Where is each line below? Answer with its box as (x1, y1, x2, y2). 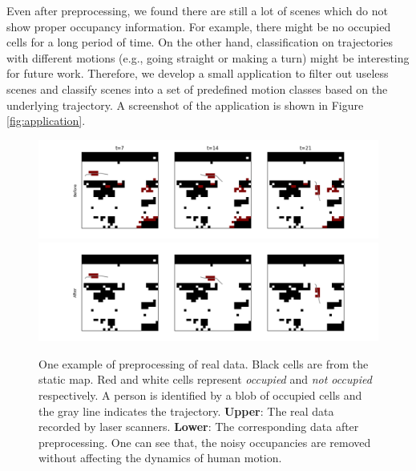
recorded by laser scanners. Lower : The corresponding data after (38, 418, 359, 435)
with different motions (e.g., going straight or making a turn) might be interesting (6, 49, 410, 66)
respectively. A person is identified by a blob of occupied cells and (38, 386, 362, 403)
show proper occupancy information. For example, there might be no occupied (6, 18, 391, 34)
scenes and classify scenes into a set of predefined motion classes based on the (6, 80, 388, 97)
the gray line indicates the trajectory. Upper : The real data (38, 402, 334, 419)
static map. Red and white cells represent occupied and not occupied (38, 371, 372, 388)
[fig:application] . (6, 112, 86, 129)
